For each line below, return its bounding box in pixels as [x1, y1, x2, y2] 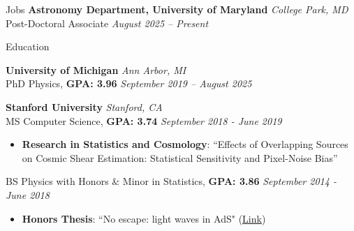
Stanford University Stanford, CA [6, 99, 163, 114]
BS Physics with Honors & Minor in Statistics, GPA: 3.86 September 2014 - [6, 174, 337, 188]
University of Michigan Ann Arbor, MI [6, 62, 186, 77]
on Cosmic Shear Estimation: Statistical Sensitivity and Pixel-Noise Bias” [22, 150, 338, 165]
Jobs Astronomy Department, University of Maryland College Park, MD [6, 2, 348, 16]
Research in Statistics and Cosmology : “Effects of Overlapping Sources [22, 137, 348, 151]
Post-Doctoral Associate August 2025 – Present [6, 15, 209, 30]
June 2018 [6, 187, 50, 202]
